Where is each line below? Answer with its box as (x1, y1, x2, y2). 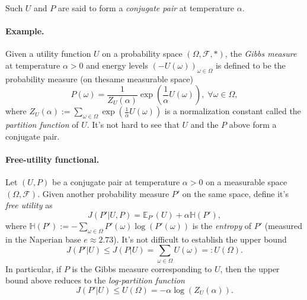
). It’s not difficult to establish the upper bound (113, 233, 287, 245)
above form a (229, 118, 277, 131)
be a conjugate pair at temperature (52, 176, 180, 188)
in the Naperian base (5, 233, 81, 245)
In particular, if (5, 262, 62, 275)
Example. (5, 25, 44, 37)
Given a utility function (5, 47, 91, 60)
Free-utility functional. (5, 153, 100, 165)
